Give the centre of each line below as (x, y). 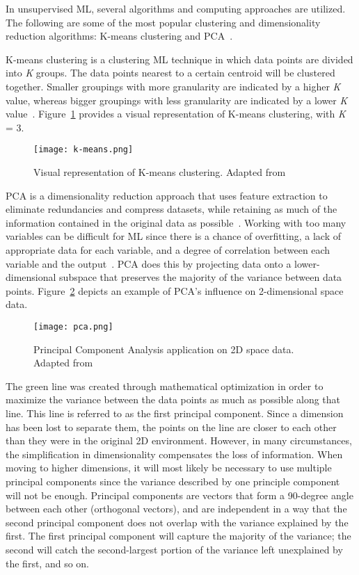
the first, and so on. (47, 563)
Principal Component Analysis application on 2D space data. (164, 349)
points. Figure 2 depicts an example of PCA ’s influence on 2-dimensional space (175, 290)
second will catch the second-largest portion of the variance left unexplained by (174, 549)
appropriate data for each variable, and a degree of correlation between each (168, 249)
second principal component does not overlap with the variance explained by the (177, 522)
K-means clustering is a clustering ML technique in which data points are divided (179, 59)
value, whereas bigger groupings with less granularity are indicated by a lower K (177, 100)
